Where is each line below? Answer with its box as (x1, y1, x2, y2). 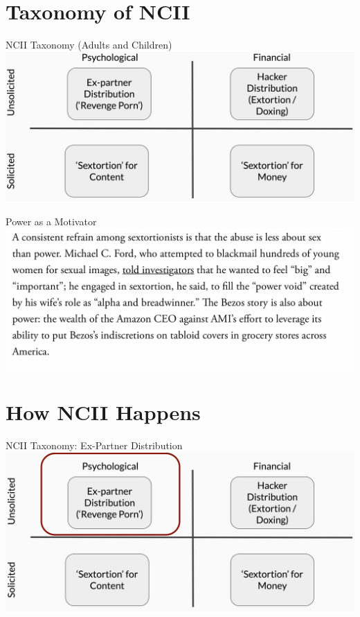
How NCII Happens (6, 398, 201, 426)
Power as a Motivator (6, 214, 97, 228)
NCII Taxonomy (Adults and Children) (6, 37, 172, 52)
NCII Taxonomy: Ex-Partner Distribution (6, 437, 183, 452)
